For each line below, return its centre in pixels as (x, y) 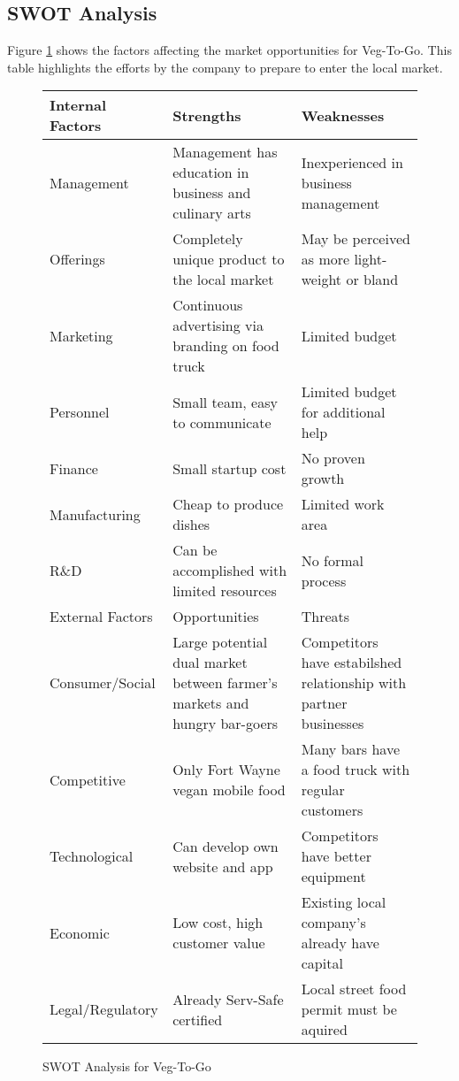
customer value (219, 943)
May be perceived (356, 239)
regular (323, 790)
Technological (92, 856)
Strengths (207, 115)
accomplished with (230, 571)
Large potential (220, 642)
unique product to (229, 259)
